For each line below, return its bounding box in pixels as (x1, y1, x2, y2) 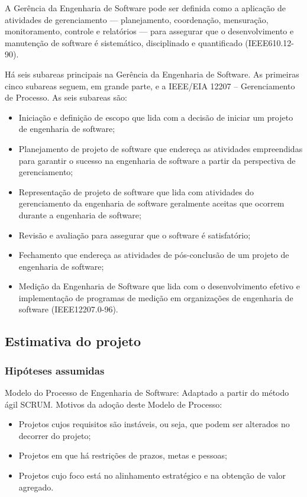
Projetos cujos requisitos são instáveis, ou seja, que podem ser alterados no (18, 418, 290, 430)
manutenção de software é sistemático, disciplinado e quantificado (5, 36, 243, 49)
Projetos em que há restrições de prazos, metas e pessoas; (18, 449, 227, 461)
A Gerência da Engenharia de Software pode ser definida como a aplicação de (5, 2, 286, 14)
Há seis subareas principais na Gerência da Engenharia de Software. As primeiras (5, 67, 299, 80)
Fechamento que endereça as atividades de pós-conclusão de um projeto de (18, 248, 289, 261)
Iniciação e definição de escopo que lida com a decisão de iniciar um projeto (18, 111, 293, 123)
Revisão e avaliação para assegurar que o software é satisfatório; (18, 228, 251, 241)
